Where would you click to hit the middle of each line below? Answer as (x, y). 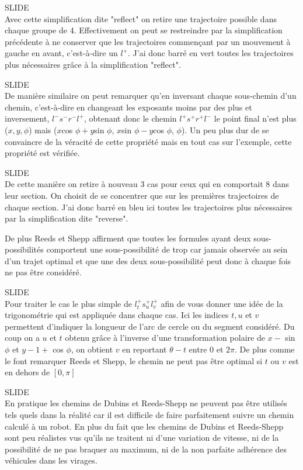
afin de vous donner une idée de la (222, 303)
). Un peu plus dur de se (225, 129)
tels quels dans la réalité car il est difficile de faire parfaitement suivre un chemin (149, 414)
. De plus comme (265, 349)
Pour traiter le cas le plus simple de (68, 303)
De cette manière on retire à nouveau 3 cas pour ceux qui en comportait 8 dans (147, 184)
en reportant (144, 349)
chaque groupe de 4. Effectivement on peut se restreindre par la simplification (144, 30)
